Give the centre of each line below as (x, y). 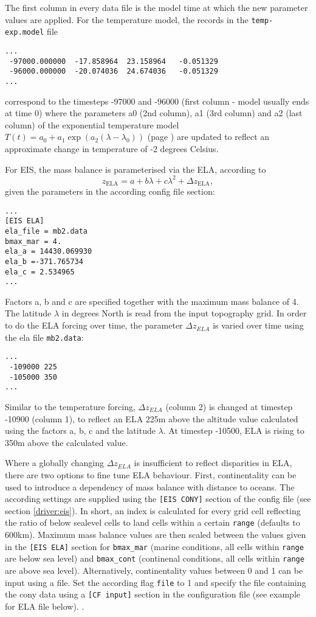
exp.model (25, 33)
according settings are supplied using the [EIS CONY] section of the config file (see (158, 499)
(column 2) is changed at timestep (229, 406)
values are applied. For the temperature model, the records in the (127, 19)
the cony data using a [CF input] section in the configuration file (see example (153, 594)
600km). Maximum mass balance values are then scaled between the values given (156, 535)
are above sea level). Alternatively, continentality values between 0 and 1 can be (154, 570)
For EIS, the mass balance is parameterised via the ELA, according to (136, 169)
